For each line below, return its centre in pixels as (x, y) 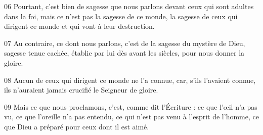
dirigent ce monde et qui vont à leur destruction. (79, 26)
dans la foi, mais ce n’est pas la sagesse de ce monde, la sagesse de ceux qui (121, 16)
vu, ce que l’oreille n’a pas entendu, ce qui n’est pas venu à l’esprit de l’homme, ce (131, 117)
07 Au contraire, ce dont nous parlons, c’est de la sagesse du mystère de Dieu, (125, 43)
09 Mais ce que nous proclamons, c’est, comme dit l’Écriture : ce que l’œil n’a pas (131, 106)
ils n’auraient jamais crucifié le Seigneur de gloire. (81, 90)
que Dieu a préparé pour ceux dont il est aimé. (77, 126)
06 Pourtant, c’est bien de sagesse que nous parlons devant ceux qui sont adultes (129, 6)
